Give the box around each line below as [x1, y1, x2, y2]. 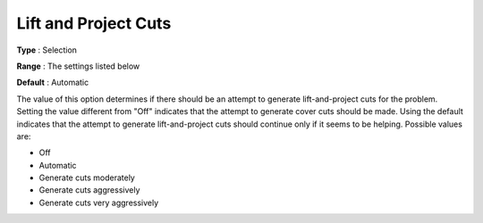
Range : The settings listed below [16, 61, 140, 71]
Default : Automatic [16, 77, 89, 88]
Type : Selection [16, 45, 78, 55]
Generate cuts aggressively [38, 185, 140, 195]
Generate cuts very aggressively [38, 197, 159, 208]
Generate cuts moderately [38, 172, 136, 183]
